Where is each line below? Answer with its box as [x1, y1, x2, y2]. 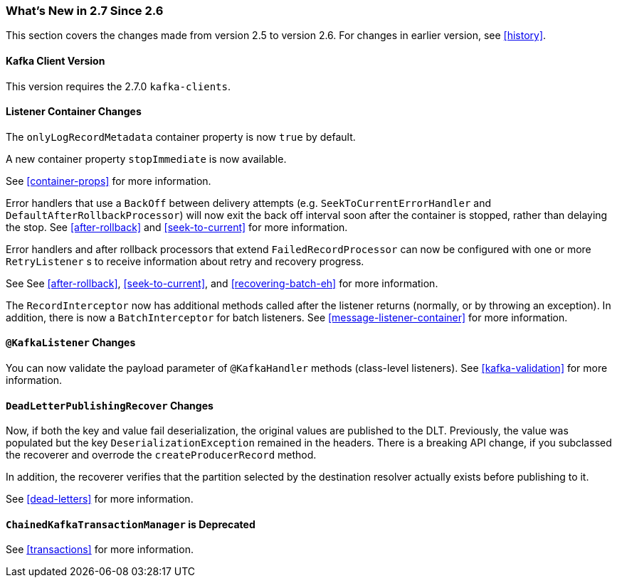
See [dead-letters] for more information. [6, 493, 194, 506]
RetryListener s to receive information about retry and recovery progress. [6, 255, 364, 267]
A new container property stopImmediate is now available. [6, 152, 287, 165]
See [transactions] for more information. [6, 543, 194, 556]
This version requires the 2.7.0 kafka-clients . [6, 80, 231, 92]
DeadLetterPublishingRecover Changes [6, 399, 213, 412]
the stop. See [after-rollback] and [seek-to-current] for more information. [6, 220, 348, 233]
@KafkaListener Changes [6, 336, 136, 349]
